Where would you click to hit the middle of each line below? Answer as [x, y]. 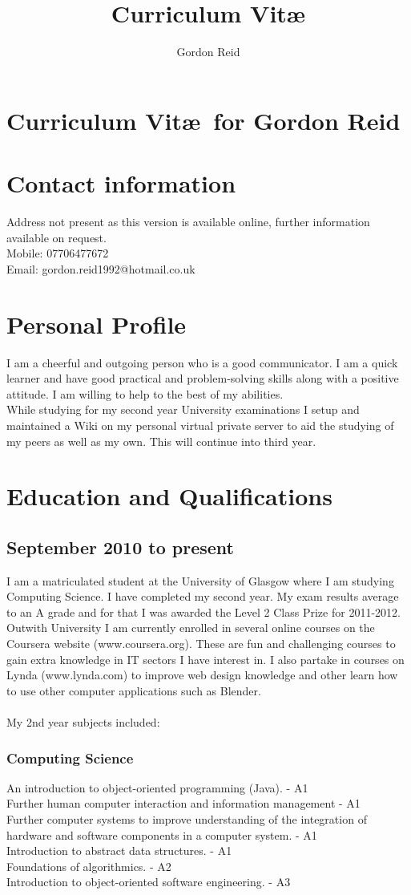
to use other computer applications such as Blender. [134, 690]
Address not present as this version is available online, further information [188, 222]
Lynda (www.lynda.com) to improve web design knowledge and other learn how [202, 675]
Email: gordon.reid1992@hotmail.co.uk [101, 268]
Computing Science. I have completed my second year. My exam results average [203, 596]
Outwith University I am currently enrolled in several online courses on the [191, 628]
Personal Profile [97, 324]
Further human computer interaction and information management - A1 [183, 803]
